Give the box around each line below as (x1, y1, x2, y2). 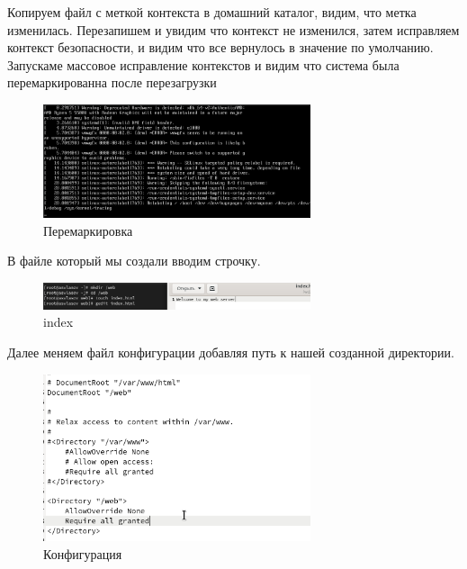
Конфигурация (43, 544, 122, 563)
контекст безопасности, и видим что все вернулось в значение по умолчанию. (7, 38, 434, 57)
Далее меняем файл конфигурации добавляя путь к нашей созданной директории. (7, 342, 454, 361)
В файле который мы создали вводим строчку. (7, 251, 261, 270)
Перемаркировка (43, 221, 133, 239)
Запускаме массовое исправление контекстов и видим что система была (7, 55, 400, 74)
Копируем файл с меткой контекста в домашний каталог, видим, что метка (7, 3, 417, 21)
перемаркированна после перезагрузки (7, 73, 217, 92)
